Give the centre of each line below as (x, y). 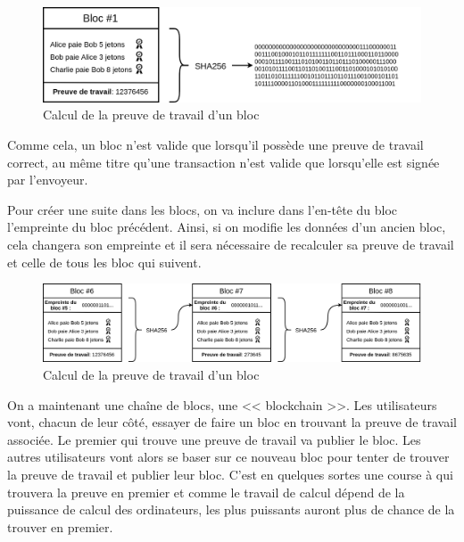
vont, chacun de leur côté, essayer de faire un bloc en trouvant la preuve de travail (232, 422)
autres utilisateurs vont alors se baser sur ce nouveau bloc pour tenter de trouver (228, 457)
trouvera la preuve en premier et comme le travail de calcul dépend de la (206, 492)
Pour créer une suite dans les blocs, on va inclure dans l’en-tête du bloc (203, 209)
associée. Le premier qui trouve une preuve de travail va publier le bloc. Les (214, 439)
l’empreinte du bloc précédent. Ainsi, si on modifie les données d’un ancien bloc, (227, 227)
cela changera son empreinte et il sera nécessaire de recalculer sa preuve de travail (231, 244)
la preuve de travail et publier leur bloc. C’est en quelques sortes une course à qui (230, 474)
